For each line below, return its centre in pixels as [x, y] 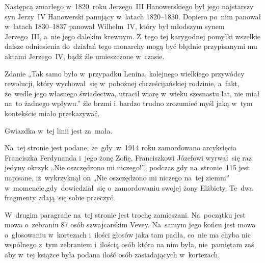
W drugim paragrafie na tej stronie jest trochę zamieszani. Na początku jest [125, 214]
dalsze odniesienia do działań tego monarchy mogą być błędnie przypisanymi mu [131, 46]
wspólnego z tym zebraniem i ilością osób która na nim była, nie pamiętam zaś [129, 244]
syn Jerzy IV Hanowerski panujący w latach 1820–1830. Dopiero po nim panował [133, 16]
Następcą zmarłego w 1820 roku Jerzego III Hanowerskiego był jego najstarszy [129, 6]
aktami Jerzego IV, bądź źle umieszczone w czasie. [85, 56]
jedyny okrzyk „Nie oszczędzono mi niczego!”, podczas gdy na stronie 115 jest [127, 167]
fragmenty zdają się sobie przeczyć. [60, 198]
